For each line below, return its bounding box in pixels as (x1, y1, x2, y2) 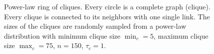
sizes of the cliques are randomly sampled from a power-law (4, 21, 186, 31)
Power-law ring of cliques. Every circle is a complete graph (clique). (4, 1, 210, 11)
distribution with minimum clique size (4, 30, 120, 41)
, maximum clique (153, 30, 208, 41)
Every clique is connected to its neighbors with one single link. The (4, 11, 210, 21)
